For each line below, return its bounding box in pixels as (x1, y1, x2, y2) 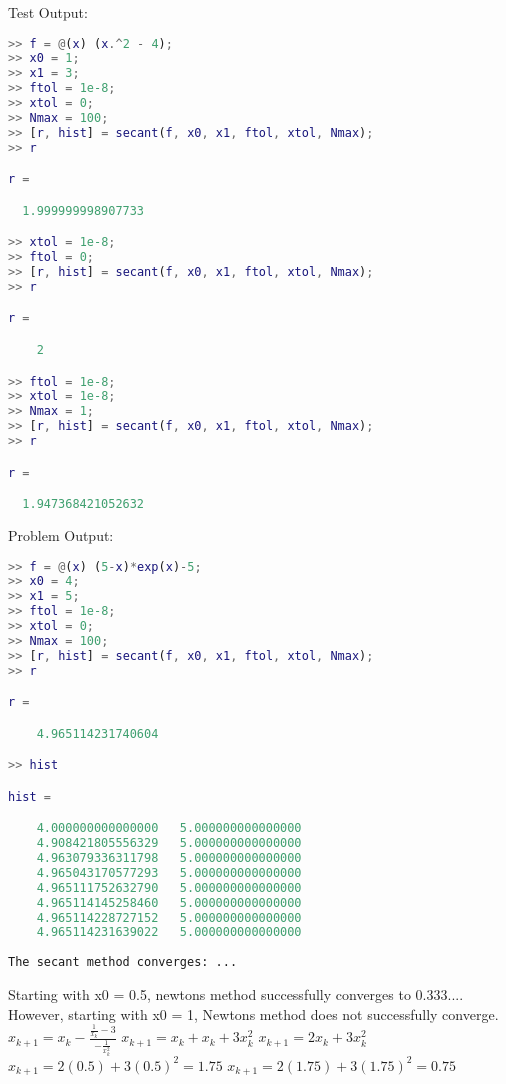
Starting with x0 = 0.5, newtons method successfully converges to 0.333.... (8, 984, 464, 1004)
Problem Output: (8, 524, 114, 545)
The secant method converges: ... (8, 955, 238, 970)
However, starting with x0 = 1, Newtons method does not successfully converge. (8, 1003, 499, 1024)
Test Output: (8, 2, 88, 22)
